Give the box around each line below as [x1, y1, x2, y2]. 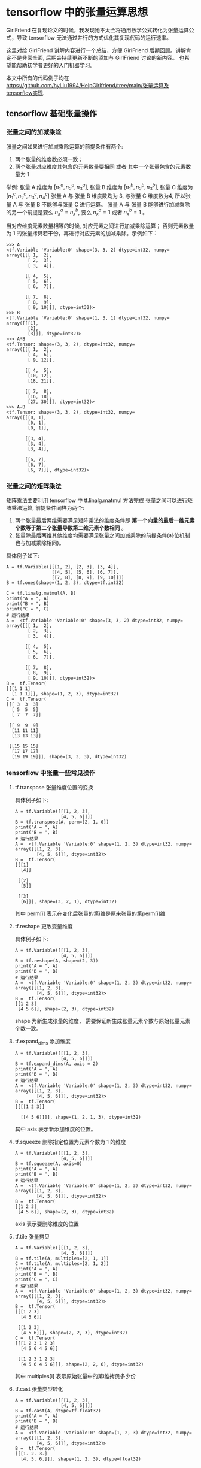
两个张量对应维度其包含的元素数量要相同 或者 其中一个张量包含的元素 [14, 163, 186, 170]
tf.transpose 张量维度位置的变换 [14, 783, 94, 791]
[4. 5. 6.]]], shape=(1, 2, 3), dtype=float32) [20, 1456, 142, 1462]
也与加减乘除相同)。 [14, 540, 65, 547]
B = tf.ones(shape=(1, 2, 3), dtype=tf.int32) [6, 580, 124, 586]
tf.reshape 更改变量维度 [14, 922, 73, 930]
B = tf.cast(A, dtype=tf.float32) [14, 1408, 101, 1414]
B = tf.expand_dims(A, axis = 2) [14, 1061, 99, 1067]
